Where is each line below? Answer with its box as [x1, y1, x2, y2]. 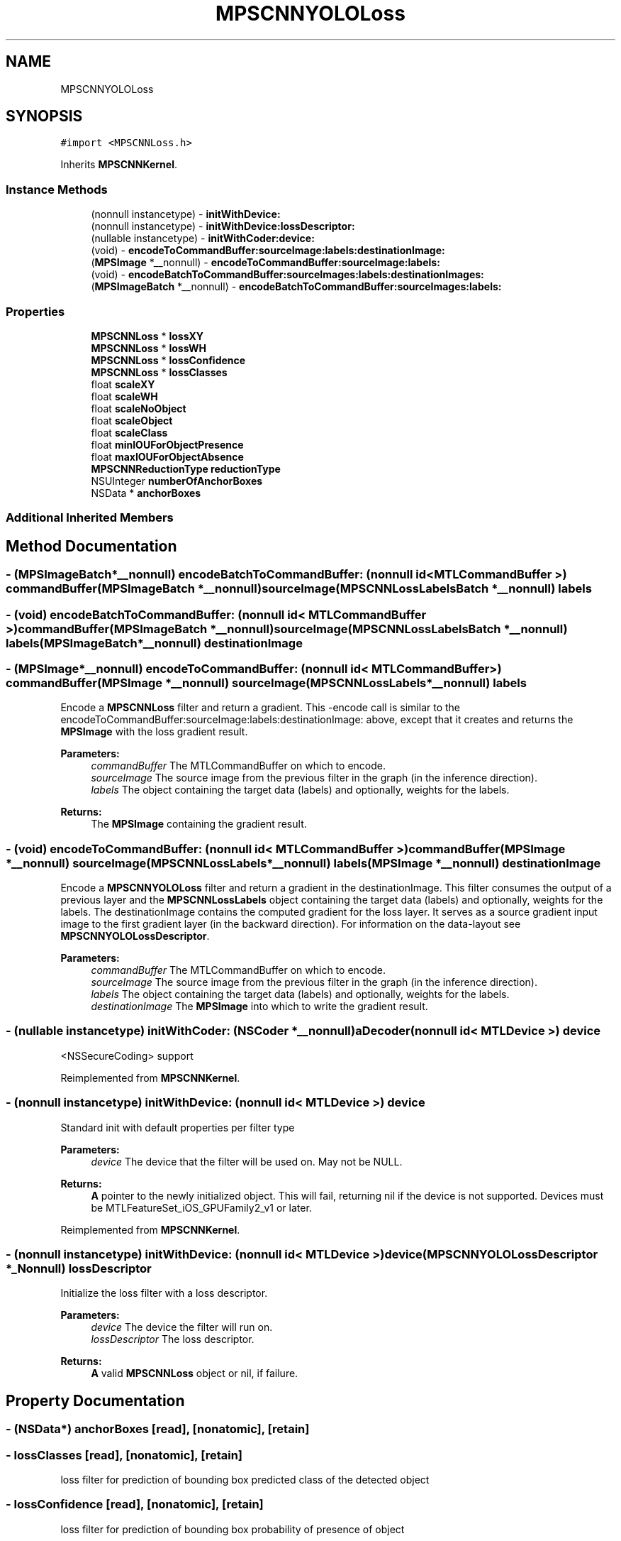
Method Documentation [6, 537, 177, 555]
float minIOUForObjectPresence [91, 438, 244, 451]
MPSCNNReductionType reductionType [91, 462, 281, 475]
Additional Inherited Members [6, 510, 174, 525]
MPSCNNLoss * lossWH [91, 341, 207, 354]
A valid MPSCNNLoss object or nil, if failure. [91, 1367, 298, 1380]
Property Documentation [6, 1391, 185, 1410]
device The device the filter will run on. [91, 1321, 273, 1334]
